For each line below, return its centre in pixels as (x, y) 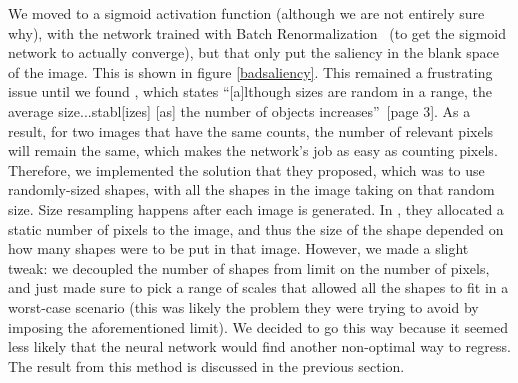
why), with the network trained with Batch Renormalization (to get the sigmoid (257, 32)
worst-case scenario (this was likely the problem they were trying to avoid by (243, 306)
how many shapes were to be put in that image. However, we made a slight (238, 248)
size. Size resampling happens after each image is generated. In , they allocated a (256, 208)
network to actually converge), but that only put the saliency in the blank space (254, 52)
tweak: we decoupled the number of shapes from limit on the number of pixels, (249, 267)
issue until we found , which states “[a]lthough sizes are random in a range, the (250, 91)
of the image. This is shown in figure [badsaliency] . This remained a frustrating (250, 71)
